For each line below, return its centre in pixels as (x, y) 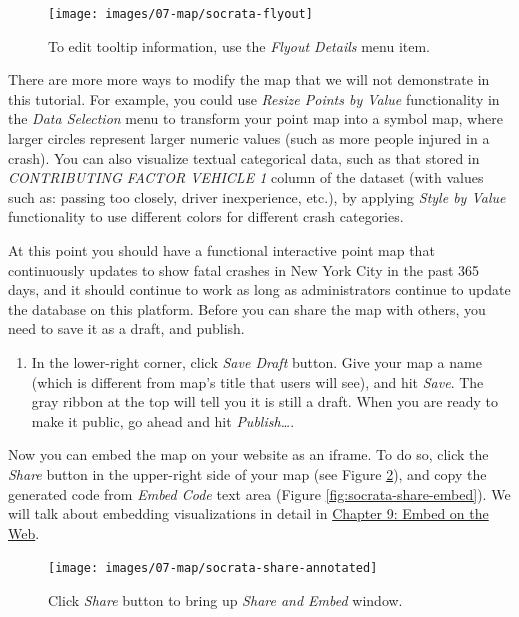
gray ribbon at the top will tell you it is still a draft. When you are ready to (265, 401)
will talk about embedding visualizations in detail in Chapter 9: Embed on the (248, 513)
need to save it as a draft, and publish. (126, 328)
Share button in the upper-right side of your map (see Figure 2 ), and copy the (247, 473)
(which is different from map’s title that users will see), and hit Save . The (257, 381)
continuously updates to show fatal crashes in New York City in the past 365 (244, 269)
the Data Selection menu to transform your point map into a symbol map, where (255, 118)
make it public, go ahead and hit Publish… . (163, 420)
